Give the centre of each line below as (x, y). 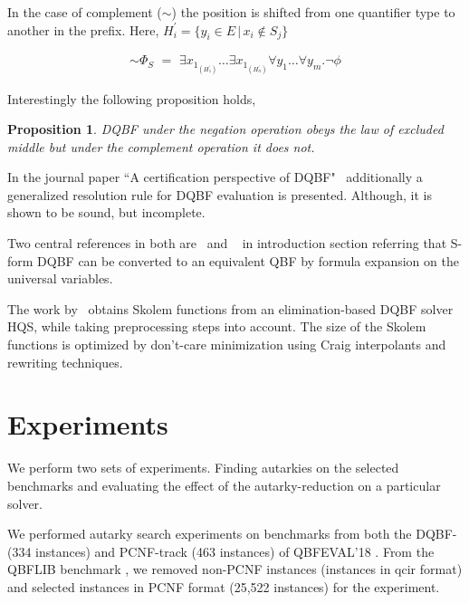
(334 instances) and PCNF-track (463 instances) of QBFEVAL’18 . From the (221, 551)
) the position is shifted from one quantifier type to (313, 12)
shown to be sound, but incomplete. (106, 212)
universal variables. (60, 278)
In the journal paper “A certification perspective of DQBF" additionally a (215, 177)
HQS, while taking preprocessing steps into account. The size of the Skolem (217, 326)
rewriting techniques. (65, 362)
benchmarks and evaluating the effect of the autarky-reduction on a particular (224, 485)
